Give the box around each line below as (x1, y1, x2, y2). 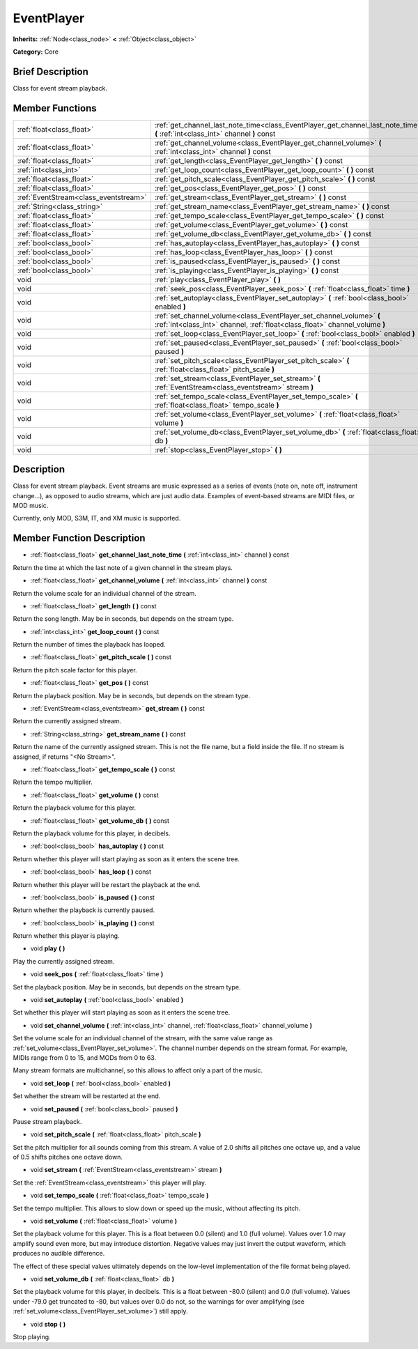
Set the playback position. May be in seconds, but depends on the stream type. (13, 982, 241, 991)
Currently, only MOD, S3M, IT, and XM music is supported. (13, 514, 181, 523)
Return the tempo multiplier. (13, 778, 93, 787)
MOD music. (13, 502, 49, 510)
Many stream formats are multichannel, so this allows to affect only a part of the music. (13, 1066, 263, 1074)
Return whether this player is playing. (13, 932, 120, 940)
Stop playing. (13, 1332, 52, 1341)
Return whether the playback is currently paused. (13, 906, 155, 914)
